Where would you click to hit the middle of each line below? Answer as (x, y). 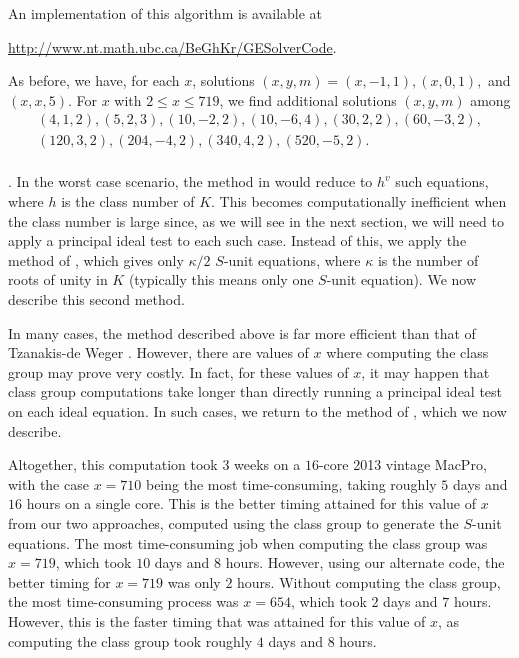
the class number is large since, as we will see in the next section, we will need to (256, 220)
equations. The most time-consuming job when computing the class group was (248, 542)
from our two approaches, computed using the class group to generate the (233, 522)
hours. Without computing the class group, (369, 581)
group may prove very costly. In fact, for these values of (178, 371)
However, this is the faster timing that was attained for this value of (217, 620)
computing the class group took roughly (130, 640)
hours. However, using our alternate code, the (365, 562)
